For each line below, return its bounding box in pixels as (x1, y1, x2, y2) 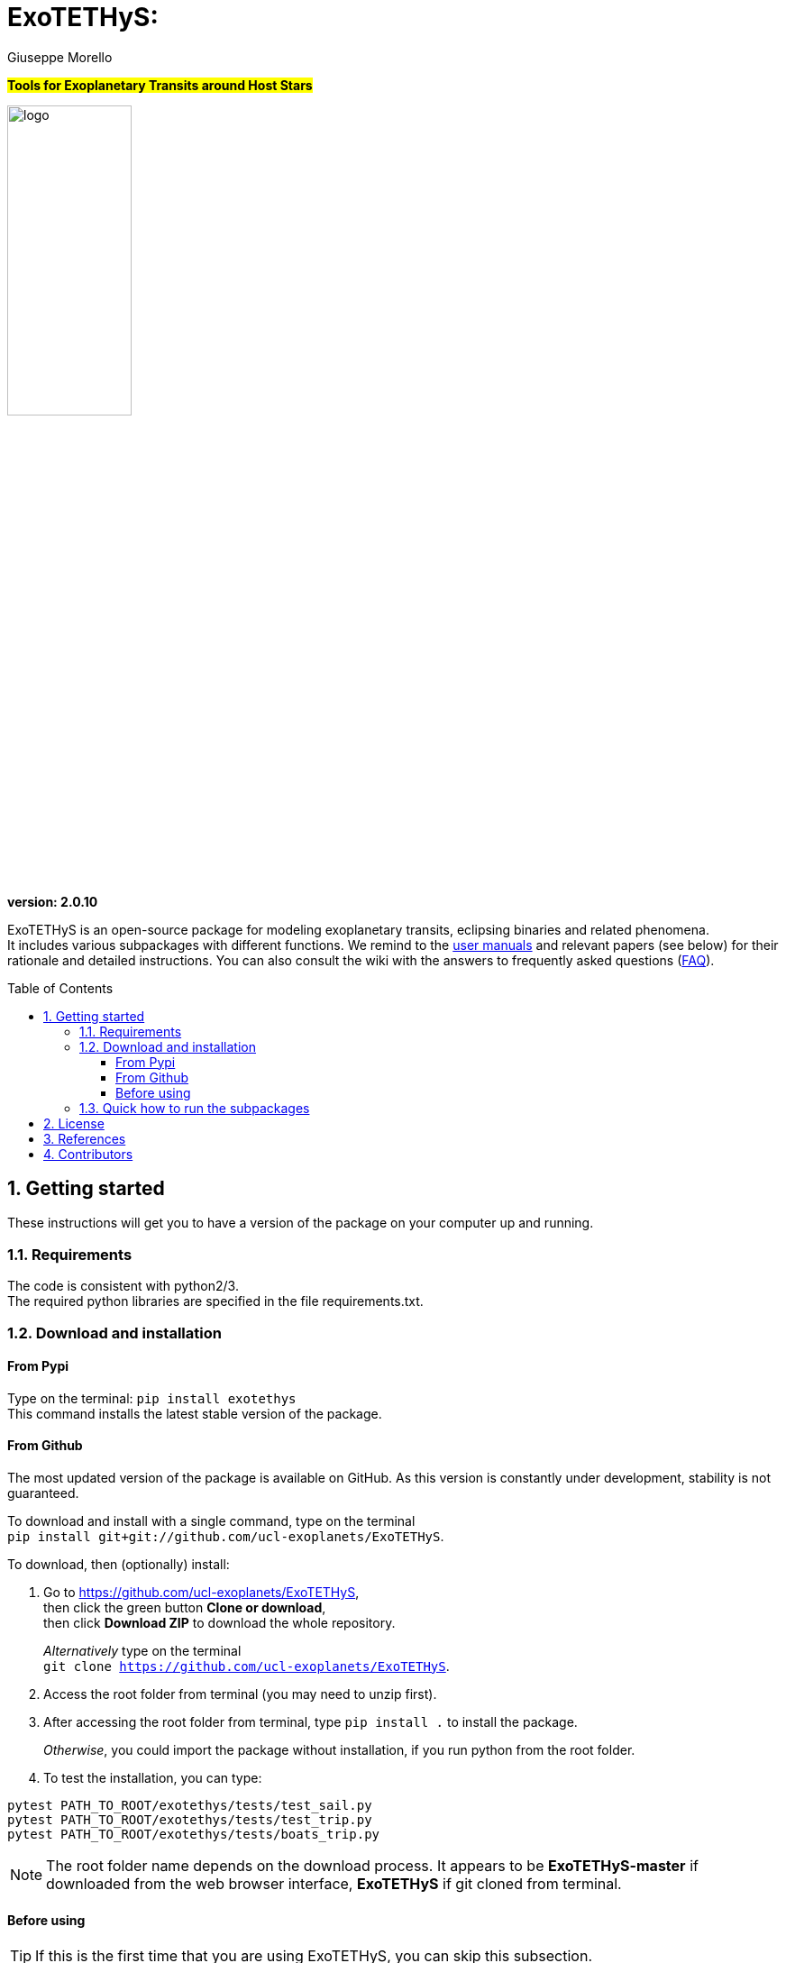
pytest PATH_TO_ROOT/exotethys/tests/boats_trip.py (7, 1826, 380, 1841)
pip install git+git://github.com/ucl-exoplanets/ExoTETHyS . (7, 1528, 444, 1544)
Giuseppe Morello (7, 49, 113, 65)
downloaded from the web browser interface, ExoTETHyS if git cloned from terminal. (46, 1874, 622, 1893)
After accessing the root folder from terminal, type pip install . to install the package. (43, 1713, 578, 1730)
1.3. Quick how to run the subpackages (79, 1100, 310, 1116)
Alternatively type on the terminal (43, 1642, 242, 1658)
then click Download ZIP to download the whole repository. (43, 1614, 396, 1630)
